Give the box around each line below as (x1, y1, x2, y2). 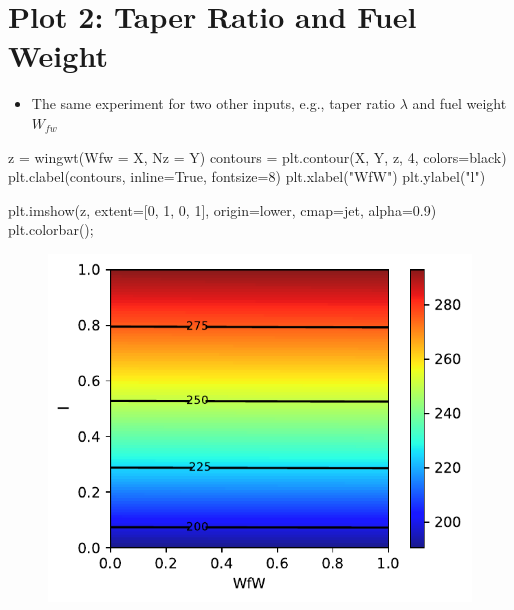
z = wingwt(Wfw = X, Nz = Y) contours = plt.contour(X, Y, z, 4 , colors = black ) (8, 146, 507, 167)
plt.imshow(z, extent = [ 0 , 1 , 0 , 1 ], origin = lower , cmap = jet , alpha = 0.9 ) (8, 199, 437, 220)
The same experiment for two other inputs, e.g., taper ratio (31, 93, 395, 114)
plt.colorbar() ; (8, 219, 94, 240)
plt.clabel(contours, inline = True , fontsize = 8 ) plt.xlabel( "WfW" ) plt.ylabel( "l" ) (8, 166, 486, 187)
